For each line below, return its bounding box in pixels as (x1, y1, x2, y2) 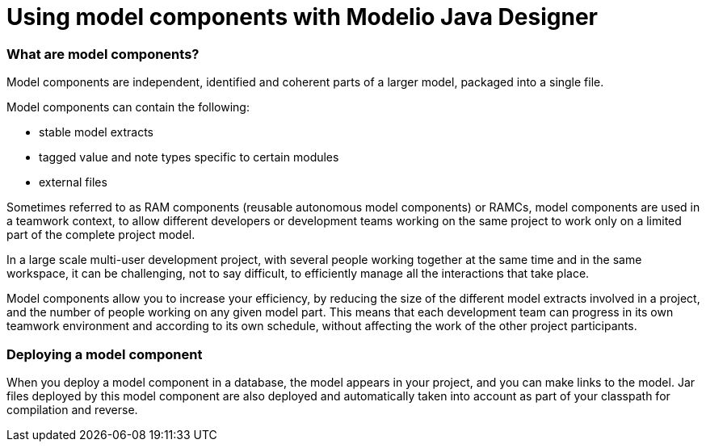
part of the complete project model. (6, 228, 195, 242)
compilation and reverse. (6, 402, 138, 417)
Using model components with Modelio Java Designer (6, 3, 598, 31)
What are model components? (6, 45, 200, 62)
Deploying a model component (6, 345, 203, 362)
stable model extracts (39, 125, 153, 140)
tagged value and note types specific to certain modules (39, 150, 339, 165)
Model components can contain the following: (6, 100, 250, 115)
